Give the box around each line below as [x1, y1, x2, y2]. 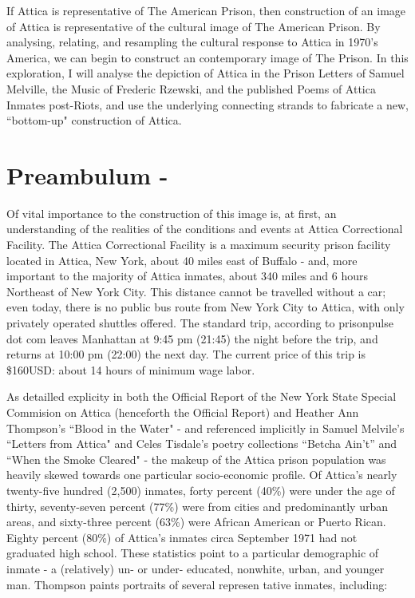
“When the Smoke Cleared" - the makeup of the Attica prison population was [6, 450, 386, 467]
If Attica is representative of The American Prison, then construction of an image [6, 2, 406, 18]
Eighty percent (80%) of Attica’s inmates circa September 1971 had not [6, 529, 358, 545]
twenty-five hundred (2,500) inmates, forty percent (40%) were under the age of [6, 481, 395, 498]
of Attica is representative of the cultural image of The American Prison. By [6, 18, 381, 34]
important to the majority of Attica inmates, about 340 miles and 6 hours [6, 267, 369, 284]
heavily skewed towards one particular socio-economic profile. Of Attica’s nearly [6, 466, 397, 483]
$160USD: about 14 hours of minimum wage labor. [6, 361, 255, 378]
